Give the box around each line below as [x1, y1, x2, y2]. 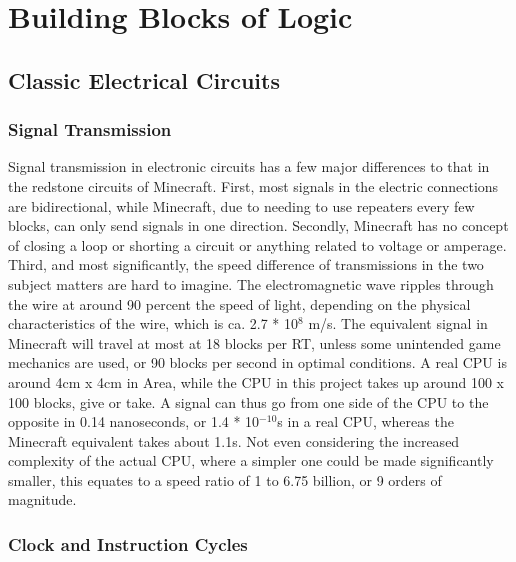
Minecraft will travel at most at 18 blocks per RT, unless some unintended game [8, 332, 501, 353]
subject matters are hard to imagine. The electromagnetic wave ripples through [8, 273, 494, 294]
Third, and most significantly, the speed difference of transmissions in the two [8, 254, 484, 275]
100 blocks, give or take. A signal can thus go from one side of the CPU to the [8, 391, 489, 412]
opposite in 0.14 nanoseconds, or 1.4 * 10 [8, 411, 260, 432]
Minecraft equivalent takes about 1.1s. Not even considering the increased [8, 430, 460, 451]
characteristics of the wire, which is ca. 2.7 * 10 [8, 313, 299, 334]
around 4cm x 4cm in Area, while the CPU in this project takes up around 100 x [8, 371, 504, 392]
